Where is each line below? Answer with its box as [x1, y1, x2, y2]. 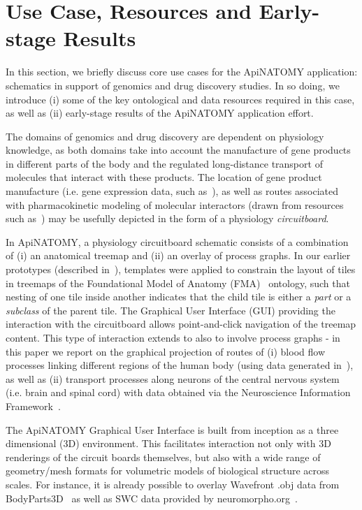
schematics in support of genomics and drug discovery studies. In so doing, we [6, 78, 340, 92]
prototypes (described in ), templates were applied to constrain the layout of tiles [6, 262, 356, 277]
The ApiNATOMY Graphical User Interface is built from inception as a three [6, 422, 339, 437]
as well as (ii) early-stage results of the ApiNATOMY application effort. [6, 105, 314, 120]
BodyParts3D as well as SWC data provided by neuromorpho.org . [6, 490, 298, 505]
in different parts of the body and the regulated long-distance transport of [6, 156, 323, 170]
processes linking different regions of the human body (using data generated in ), [6, 358, 354, 372]
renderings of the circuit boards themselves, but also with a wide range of [6, 449, 321, 464]
